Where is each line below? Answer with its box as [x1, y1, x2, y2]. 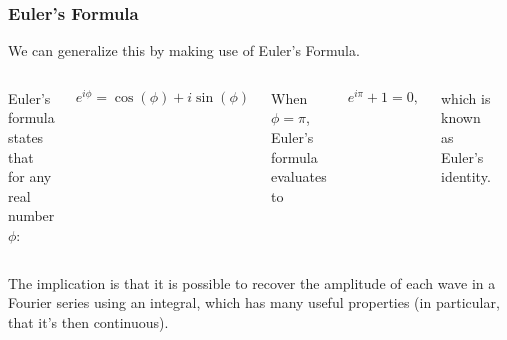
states [8, 127, 44, 147]
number [8, 205, 55, 226]
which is [440, 87, 491, 108]
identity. [440, 166, 491, 187]
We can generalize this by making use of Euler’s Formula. [8, 40, 360, 61]
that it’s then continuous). [8, 311, 169, 332]
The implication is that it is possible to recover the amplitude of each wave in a [8, 272, 496, 293]
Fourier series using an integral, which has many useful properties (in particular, [8, 292, 500, 313]
